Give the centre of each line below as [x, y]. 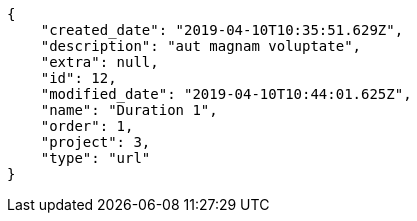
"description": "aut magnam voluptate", [201, 46]
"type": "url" [95, 158]
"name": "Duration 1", [129, 110]
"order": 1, [87, 126]
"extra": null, [99, 62]
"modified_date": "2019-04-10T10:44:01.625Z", [226, 94]
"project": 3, [95, 142]
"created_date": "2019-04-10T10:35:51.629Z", [222, 30]
